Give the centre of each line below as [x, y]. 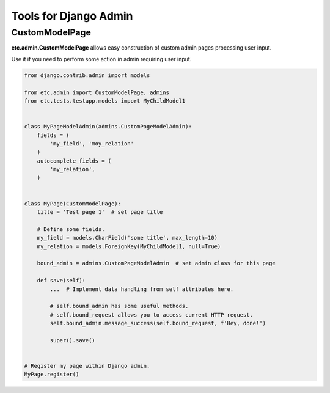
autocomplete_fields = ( [74, 161]
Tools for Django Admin [72, 16]
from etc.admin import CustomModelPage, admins [97, 92]
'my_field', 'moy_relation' [92, 143]
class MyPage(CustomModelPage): [73, 204]
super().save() [73, 340]
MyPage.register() [52, 375]
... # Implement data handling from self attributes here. [142, 289]
